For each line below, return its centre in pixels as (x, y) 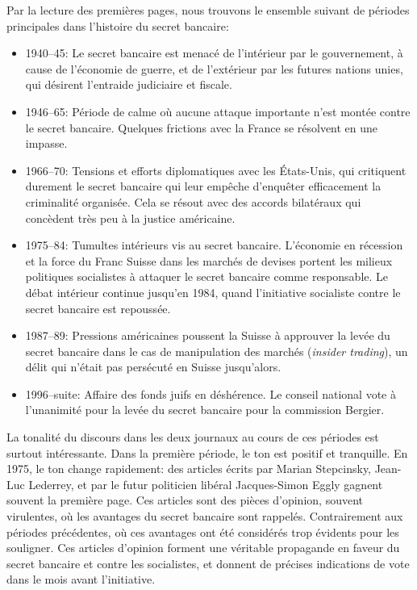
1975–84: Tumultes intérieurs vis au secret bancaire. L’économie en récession (214, 245)
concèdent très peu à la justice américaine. (130, 218)
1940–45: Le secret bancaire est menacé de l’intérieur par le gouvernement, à (214, 53)
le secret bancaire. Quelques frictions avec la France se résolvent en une (202, 127)
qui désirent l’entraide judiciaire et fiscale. (129, 84)
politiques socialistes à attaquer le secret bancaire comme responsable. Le (207, 276)
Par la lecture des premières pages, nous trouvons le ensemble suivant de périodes (208, 10)
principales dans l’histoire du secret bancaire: (118, 25)
